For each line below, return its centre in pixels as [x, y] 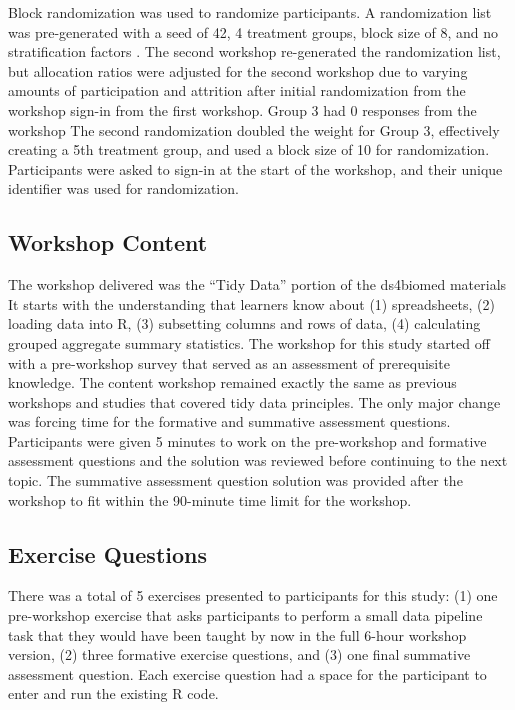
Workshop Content [108, 242]
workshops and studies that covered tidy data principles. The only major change [254, 401]
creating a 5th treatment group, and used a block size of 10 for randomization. [249, 149]
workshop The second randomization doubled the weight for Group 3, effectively [254, 129]
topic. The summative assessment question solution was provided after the [235, 480]
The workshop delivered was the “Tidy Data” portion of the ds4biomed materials [257, 284]
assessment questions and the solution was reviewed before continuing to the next [258, 460]
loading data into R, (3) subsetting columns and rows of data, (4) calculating [244, 323]
